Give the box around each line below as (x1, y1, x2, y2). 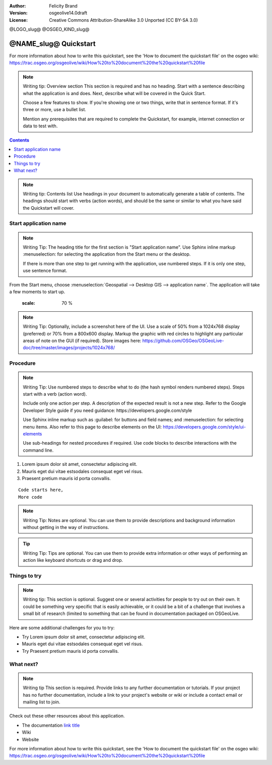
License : (9, 17, 28, 23)
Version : (9, 10, 28, 16)
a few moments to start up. (9, 289, 65, 295)
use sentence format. (23, 268, 67, 274)
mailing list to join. (23, 699, 60, 705)
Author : (9, 3, 26, 9)
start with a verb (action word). (23, 391, 87, 397)
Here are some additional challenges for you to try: (9, 625, 115, 631)
